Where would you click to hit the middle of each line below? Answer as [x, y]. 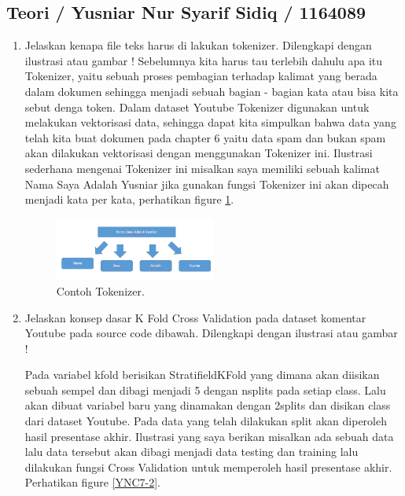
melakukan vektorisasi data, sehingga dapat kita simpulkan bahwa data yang [210, 122]
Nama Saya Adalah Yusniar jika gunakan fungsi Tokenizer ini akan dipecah [207, 184]
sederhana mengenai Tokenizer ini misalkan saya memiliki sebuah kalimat [202, 168]
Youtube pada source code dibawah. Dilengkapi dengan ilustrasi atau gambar [211, 333]
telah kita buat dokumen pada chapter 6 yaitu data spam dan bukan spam [205, 137]
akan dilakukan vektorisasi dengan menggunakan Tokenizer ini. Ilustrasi [199, 153]
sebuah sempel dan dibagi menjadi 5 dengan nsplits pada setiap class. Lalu [205, 389]
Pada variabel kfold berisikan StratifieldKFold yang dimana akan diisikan [202, 375]
